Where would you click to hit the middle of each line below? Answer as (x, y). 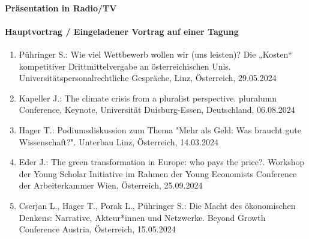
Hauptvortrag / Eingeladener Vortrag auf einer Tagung (122, 31)
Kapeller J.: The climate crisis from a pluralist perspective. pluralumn (148, 98)
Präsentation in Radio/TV (61, 8)
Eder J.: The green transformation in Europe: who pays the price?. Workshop (162, 162)
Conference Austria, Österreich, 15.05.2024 (97, 229)
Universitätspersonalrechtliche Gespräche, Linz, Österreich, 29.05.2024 (148, 78)
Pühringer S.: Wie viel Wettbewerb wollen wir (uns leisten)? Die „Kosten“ (155, 54)
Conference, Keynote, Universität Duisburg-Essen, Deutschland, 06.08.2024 (157, 110)
